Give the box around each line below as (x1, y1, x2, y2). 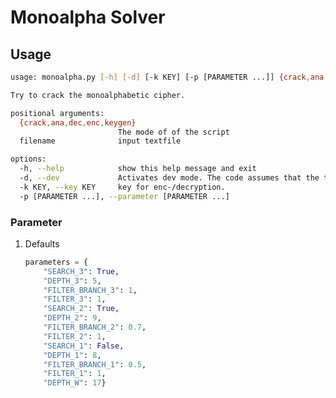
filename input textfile (19, 136, 182, 146)
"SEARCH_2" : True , (43, 304, 120, 314)
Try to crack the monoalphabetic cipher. (10, 90, 186, 100)
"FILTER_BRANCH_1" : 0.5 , (43, 359, 147, 370)
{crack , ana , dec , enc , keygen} (19, 117, 137, 128)
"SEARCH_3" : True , (43, 266, 120, 276)
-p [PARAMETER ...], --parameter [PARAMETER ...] (19, 191, 230, 201)
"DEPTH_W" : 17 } (43, 378, 107, 388)
